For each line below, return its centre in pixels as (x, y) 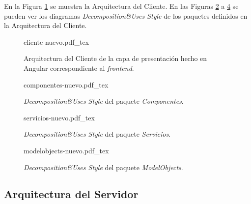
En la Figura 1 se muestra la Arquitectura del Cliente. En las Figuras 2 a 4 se (121, 6)
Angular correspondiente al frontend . (79, 68)
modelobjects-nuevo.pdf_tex (66, 150)
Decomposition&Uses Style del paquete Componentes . (104, 101)
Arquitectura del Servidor (71, 193)
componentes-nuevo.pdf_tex (66, 84)
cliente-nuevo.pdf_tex (56, 42)
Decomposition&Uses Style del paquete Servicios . (97, 134)
